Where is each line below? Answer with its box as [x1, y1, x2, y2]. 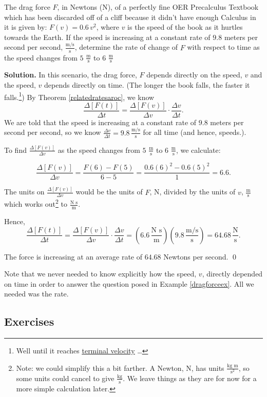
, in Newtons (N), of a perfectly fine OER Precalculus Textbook [57, 2, 259, 12]
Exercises [4, 313, 54, 329]
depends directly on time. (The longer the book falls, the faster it [44, 79, 250, 90]
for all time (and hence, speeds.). [143, 127, 246, 137]
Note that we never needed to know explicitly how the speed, [4, 268, 197, 279]
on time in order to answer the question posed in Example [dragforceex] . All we [4, 278, 254, 289]
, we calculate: [176, 144, 221, 155]
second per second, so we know [4, 127, 101, 137]
